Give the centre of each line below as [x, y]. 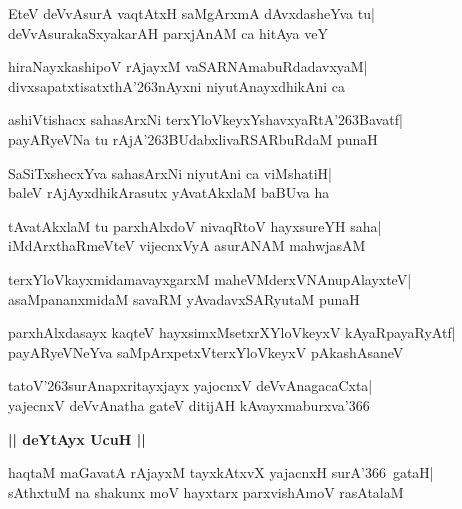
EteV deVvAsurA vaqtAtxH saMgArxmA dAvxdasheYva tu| [191, 13]
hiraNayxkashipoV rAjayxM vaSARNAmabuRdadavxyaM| [188, 66]
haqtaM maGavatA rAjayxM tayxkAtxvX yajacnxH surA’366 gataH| [221, 472]
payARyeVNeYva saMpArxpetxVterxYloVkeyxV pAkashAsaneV [206, 351]
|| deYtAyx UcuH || [77, 438]
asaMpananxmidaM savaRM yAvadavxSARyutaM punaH [184, 298]
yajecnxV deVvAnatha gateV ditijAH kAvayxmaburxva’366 [189, 404]
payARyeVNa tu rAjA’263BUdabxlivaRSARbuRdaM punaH [193, 138]
